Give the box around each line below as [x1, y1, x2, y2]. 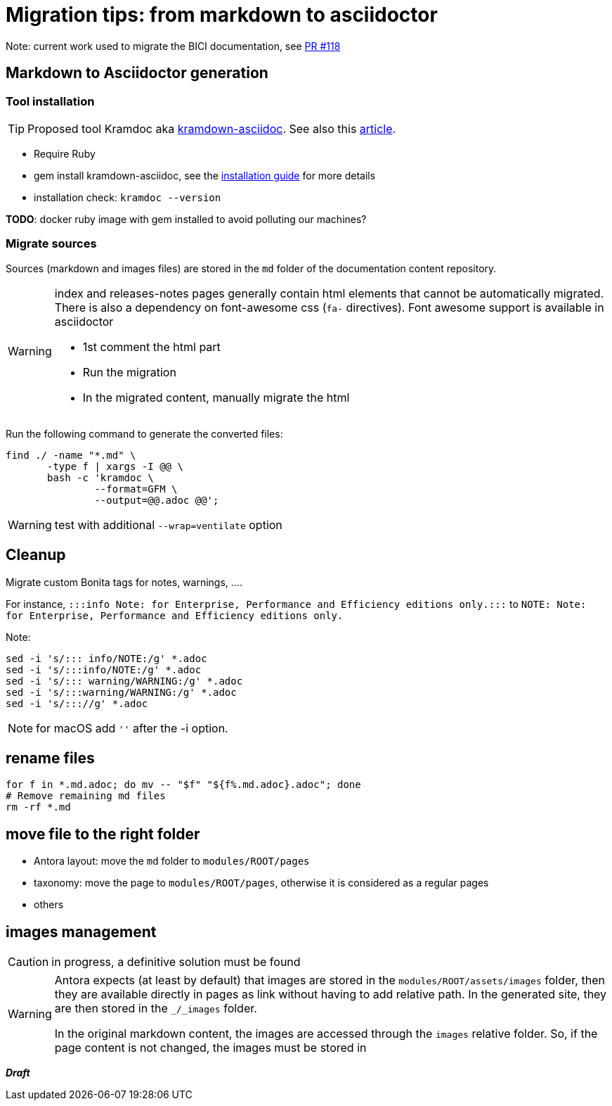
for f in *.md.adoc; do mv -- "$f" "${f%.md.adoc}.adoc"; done [6, 779, 361, 791]
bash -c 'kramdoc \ [47, 471, 154, 483]
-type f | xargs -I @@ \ [47, 460, 183, 472]
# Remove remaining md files [6, 790, 166, 802]
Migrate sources [6, 236, 97, 251]
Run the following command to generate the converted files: [6, 427, 283, 440]
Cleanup [6, 546, 66, 564]
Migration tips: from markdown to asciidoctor [6, 3, 438, 27]
